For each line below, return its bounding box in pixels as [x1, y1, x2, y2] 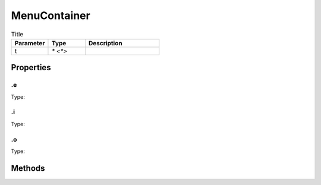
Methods [11, 163, 45, 173]
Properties [11, 62, 51, 73]
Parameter [14, 39, 45, 47]
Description [88, 39, 122, 47]
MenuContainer [11, 9, 90, 22]
